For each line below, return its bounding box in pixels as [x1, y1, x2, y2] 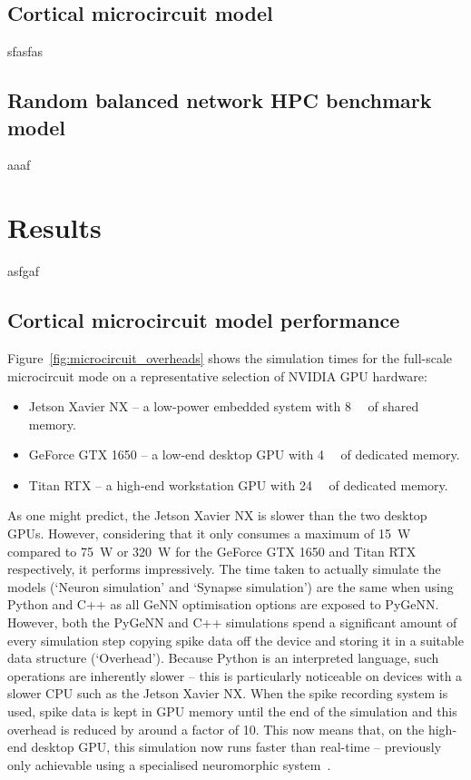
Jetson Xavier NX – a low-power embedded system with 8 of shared [28, 397, 419, 416]
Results [7, 209, 102, 246]
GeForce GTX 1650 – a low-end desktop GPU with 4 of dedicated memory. [28, 445, 460, 464]
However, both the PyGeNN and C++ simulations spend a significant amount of [7, 613, 457, 632]
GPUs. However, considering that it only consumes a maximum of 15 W [7, 524, 411, 543]
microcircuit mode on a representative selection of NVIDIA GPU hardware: [7, 366, 427, 385]
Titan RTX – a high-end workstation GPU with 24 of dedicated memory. [28, 475, 448, 494]
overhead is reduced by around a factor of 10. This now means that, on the [7, 719, 425, 738]
